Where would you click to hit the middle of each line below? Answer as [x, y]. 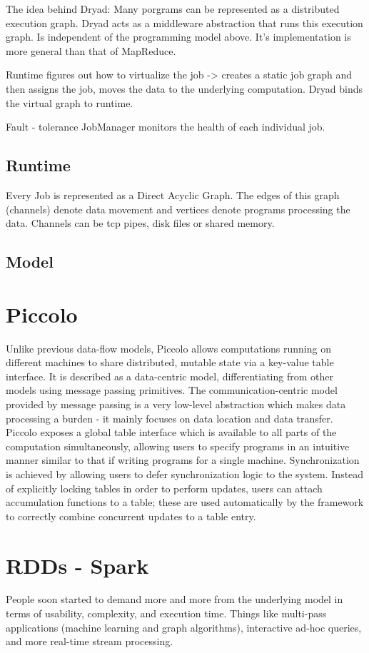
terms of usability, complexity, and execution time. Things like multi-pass [166, 613]
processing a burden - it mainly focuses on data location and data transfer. [170, 418]
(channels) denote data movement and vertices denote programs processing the [178, 209]
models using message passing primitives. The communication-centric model [172, 390]
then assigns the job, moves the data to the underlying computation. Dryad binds [184, 88]
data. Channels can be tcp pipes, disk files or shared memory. [140, 223]
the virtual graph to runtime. [70, 102]
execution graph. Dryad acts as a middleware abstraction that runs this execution [184, 22]
